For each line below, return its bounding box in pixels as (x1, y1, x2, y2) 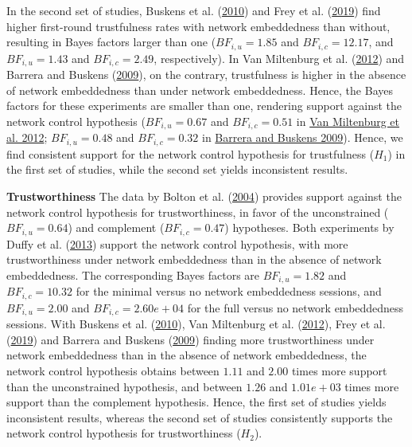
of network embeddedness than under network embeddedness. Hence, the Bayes (6, 81, 393, 98)
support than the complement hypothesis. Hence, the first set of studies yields (6, 394, 387, 410)
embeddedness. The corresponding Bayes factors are (6, 266, 260, 283)
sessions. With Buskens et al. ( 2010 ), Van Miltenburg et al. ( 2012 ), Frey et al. (6, 316, 386, 332)
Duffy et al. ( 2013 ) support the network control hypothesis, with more (6, 235, 348, 252)
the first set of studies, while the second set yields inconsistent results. (6, 161, 348, 178)
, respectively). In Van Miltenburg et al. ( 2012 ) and (154, 49, 405, 66)
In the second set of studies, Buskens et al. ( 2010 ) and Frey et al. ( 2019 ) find (6, 2, 381, 18)
